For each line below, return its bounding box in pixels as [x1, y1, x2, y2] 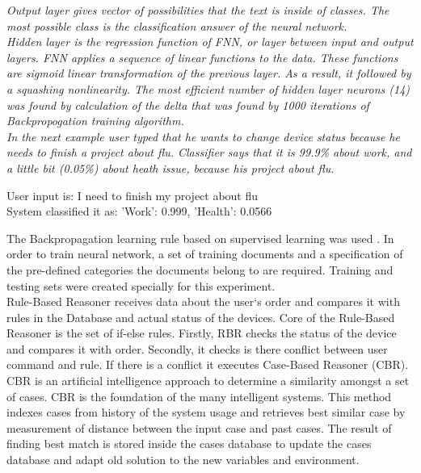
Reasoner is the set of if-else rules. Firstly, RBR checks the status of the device [6, 324, 397, 341]
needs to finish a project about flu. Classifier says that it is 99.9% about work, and [6, 144, 412, 161]
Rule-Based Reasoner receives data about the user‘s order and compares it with [6, 293, 400, 310]
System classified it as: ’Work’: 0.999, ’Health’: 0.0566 [6, 203, 272, 220]
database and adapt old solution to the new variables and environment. [6, 451, 360, 468]
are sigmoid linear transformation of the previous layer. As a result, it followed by [6, 65, 411, 82]
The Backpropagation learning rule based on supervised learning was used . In [6, 229, 394, 246]
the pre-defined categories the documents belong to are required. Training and [6, 261, 394, 278]
